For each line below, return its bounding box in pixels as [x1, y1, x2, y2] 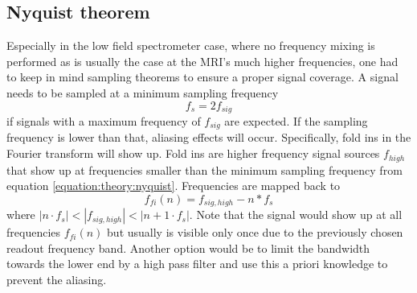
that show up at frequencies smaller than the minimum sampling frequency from [6, 161, 403, 178]
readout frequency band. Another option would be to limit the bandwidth [6, 239, 370, 256]
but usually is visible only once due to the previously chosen [107, 224, 403, 241]
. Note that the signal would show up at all [189, 206, 403, 223]
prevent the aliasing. [6, 270, 107, 287]
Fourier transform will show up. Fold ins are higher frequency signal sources [6, 145, 380, 162]
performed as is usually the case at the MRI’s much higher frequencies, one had [6, 52, 399, 69]
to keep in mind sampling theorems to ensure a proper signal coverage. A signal [6, 68, 399, 85]
